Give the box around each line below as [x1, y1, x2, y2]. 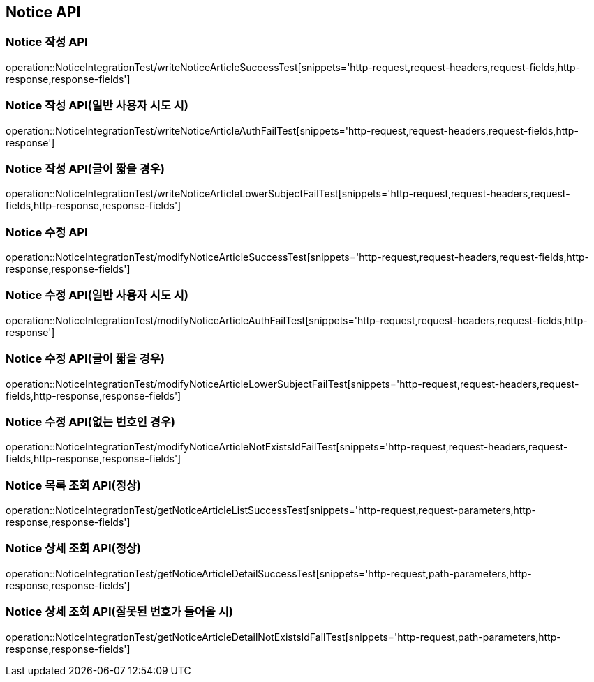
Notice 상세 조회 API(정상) [6, 541, 141, 556]
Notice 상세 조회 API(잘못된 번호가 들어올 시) [6, 605, 233, 619]
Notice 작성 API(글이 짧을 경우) [6, 161, 165, 176]
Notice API [6, 3, 81, 21]
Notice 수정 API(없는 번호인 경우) [6, 414, 175, 429]
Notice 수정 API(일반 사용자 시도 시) [6, 288, 188, 303]
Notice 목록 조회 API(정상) [6, 478, 141, 492]
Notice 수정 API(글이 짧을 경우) [6, 351, 165, 366]
